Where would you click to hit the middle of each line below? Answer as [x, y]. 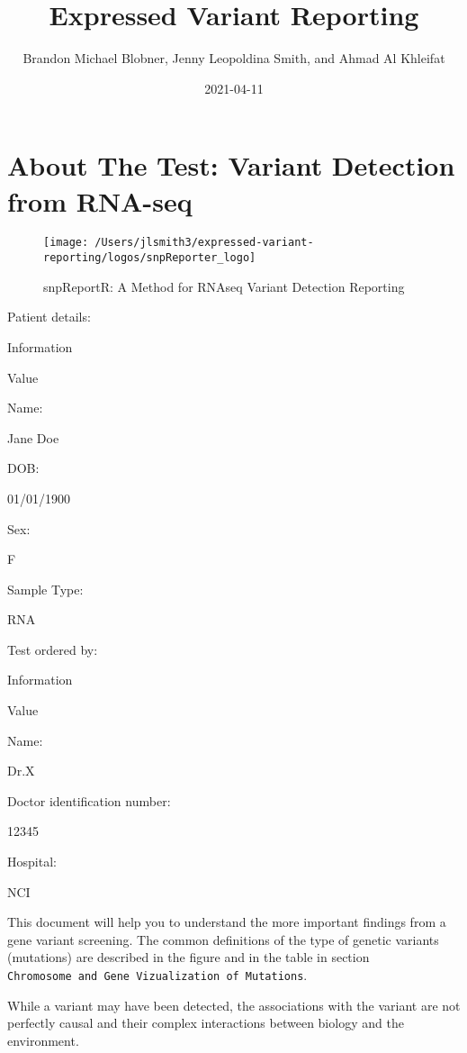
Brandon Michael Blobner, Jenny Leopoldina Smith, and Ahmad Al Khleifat [234, 58]
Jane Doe [33, 437]
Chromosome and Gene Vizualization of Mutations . [157, 975]
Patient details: [49, 317]
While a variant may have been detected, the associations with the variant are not [234, 1005]
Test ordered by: [53, 649]
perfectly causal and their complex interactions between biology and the [206, 1023]
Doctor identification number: [89, 800]
